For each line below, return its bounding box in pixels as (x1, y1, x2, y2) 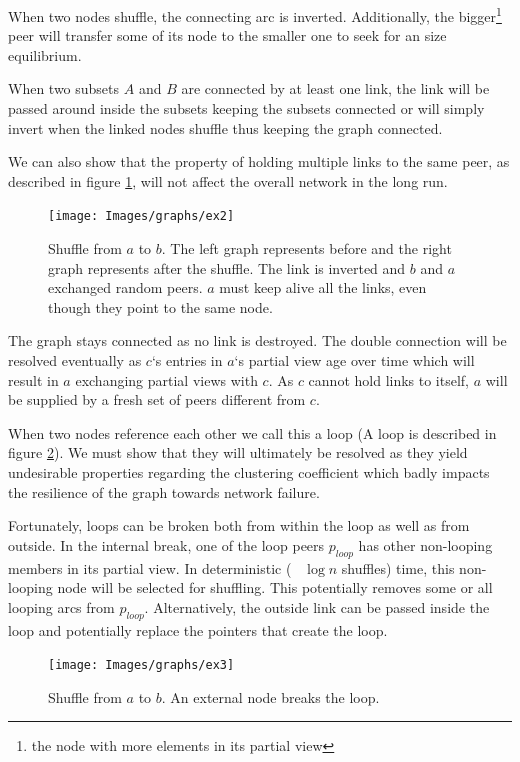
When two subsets (8, 78, 120, 99)
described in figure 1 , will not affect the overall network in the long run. (8, 170, 448, 191)
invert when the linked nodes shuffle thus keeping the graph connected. (8, 117, 443, 138)
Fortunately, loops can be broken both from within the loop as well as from (8, 515, 470, 536)
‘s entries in (151, 350, 223, 371)
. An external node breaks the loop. (161, 686, 380, 707)
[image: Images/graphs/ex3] (48, 658, 235, 673)
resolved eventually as (8, 350, 142, 371)
